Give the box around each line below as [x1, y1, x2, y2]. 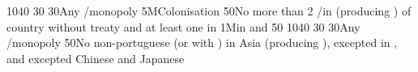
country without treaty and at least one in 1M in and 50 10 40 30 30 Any [6, 18, 360, 35]
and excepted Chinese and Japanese [6, 49, 185, 66]
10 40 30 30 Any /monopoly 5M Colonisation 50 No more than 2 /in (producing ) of [6, 2, 412, 19]
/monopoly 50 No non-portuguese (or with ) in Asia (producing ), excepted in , [6, 34, 398, 51]
